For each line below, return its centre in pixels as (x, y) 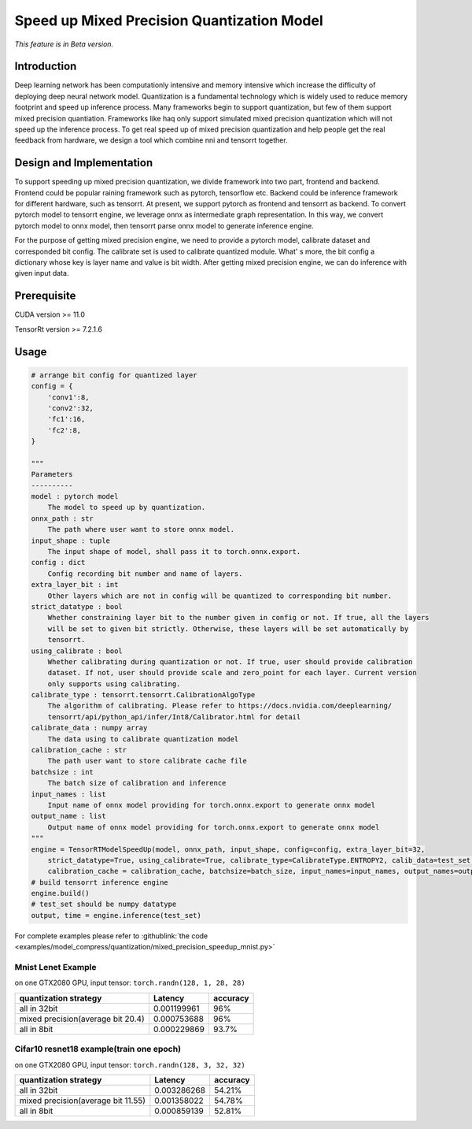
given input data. (42, 273)
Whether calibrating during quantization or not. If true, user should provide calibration (230, 661)
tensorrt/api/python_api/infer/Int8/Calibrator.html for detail (174, 717)
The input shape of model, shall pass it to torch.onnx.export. (174, 551)
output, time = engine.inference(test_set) (116, 915)
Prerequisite (45, 296)
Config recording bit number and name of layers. (145, 574)
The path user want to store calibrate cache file (147, 761)
